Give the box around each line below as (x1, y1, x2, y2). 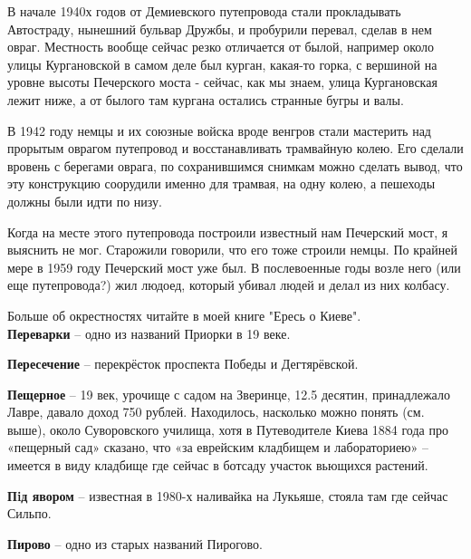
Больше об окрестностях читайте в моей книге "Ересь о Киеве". (7, 305, 361, 324)
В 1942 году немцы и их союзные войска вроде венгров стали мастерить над (7, 120, 431, 140)
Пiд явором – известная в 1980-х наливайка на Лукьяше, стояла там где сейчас (7, 486, 448, 505)
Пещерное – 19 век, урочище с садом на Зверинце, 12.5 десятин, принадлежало (7, 384, 450, 403)
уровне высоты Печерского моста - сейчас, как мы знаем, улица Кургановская (7, 72, 437, 92)
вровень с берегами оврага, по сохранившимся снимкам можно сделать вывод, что (7, 156, 463, 175)
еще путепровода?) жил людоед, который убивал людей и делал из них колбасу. (7, 275, 450, 294)
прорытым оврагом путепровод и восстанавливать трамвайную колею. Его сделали (7, 139, 464, 158)
